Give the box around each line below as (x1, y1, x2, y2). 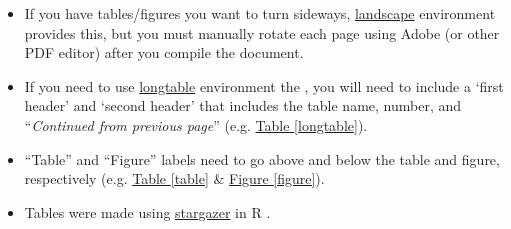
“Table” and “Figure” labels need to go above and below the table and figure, (24, 148, 500, 169)
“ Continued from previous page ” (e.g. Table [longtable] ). (24, 114, 368, 135)
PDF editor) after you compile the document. (24, 42, 304, 63)
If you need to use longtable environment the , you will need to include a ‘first (24, 75, 504, 96)
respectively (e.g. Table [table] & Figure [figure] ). (24, 168, 325, 189)
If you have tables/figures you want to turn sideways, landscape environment (24, 3, 496, 23)
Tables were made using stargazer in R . (24, 201, 271, 222)
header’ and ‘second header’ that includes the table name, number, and (24, 95, 462, 116)
